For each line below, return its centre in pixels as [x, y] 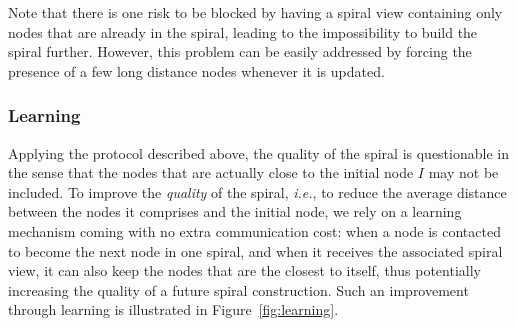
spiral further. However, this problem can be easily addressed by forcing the [240, 51]
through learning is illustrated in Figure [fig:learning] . [173, 309]
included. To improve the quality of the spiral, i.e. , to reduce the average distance [257, 191]
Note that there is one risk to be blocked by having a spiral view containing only [255, 12]
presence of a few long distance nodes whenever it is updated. [196, 70]
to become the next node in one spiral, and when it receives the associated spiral [255, 250]
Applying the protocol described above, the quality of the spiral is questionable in [258, 152]
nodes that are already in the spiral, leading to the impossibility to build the [243, 31]
